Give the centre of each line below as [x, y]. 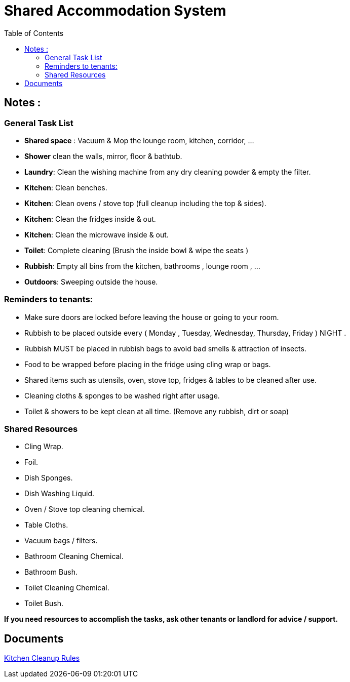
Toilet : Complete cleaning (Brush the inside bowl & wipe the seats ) [137, 250]
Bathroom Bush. [51, 572]
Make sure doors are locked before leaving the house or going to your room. [152, 317]
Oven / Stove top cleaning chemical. [85, 509]
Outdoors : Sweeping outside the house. [91, 282]
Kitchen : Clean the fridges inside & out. [90, 219]
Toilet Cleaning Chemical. [67, 588]
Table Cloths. [46, 525]
